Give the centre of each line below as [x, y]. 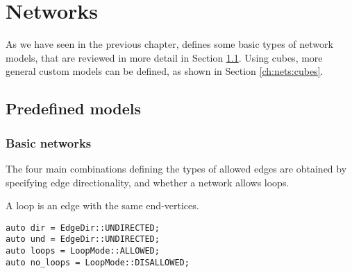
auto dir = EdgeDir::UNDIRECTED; [83, 228]
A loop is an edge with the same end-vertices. [102, 205]
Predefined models [73, 108]
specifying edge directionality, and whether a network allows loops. [148, 182]
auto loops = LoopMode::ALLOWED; [83, 251]
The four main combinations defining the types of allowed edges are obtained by [176, 168]
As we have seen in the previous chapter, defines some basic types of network [169, 44]
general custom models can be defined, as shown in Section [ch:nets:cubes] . [165, 71]
